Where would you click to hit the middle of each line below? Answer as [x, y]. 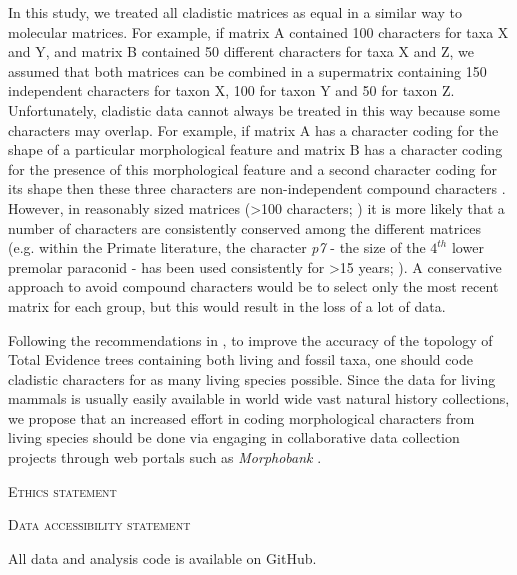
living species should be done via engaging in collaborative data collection [234, 437]
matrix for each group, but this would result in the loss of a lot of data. [227, 305]
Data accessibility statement [99, 524]
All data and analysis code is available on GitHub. [162, 557]
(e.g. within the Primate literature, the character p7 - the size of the [217, 247]
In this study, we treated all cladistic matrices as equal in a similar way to [235, 12]
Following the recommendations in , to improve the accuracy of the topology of [250, 339]
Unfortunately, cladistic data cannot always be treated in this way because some [254, 109]
